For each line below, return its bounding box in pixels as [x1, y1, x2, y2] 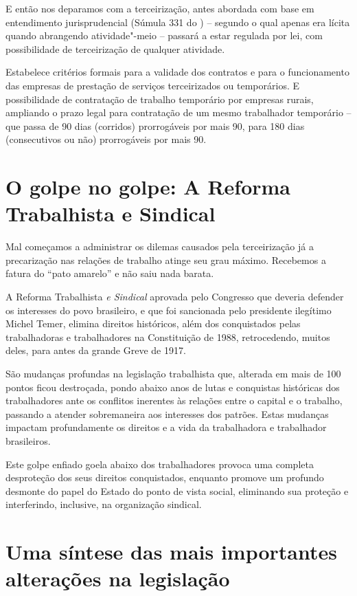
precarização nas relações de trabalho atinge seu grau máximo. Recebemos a [5, 252, 326, 267]
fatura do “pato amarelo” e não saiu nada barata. [5, 266, 214, 280]
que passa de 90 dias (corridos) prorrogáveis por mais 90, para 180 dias [5, 118, 305, 133]
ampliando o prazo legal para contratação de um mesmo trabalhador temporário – [5, 105, 352, 120]
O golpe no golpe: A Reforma [5, 173, 291, 201]
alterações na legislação [5, 564, 230, 593]
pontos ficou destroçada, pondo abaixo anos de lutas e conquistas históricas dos [5, 379, 340, 394]
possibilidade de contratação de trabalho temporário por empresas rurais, [5, 91, 314, 106]
